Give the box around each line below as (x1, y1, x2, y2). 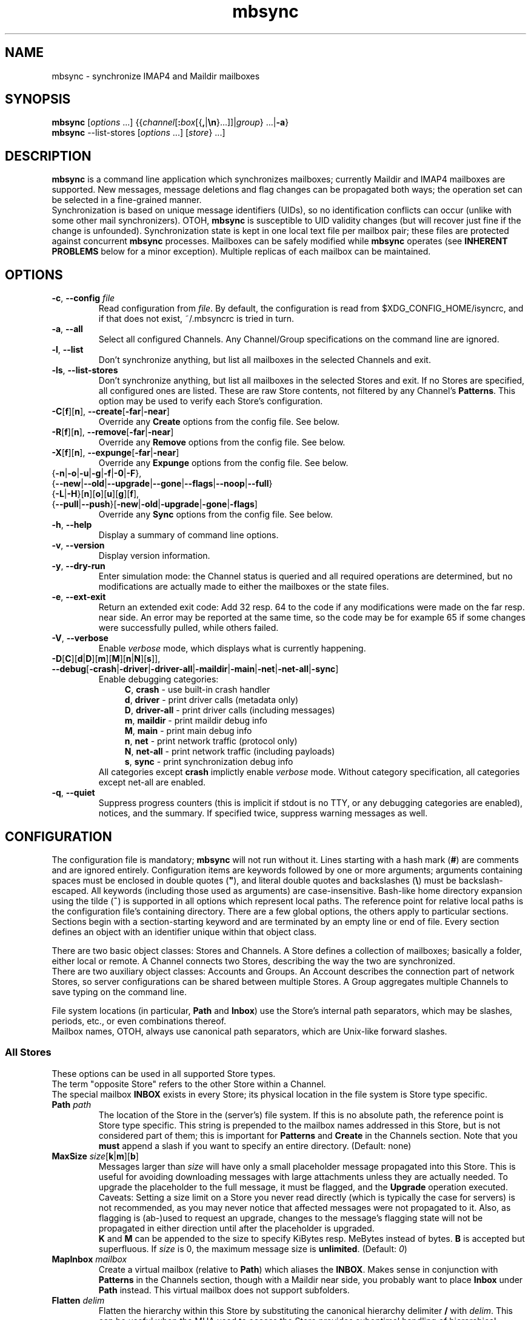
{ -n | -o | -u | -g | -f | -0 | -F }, (52, 468, 142, 479)
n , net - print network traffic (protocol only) (124, 736, 298, 747)
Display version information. (98, 550, 210, 561)
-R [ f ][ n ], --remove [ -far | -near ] (52, 427, 174, 438)
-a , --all (52, 324, 83, 335)
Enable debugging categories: (98, 674, 219, 685)
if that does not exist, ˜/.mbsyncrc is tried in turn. (98, 313, 294, 324)
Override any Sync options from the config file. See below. (98, 509, 333, 520)
